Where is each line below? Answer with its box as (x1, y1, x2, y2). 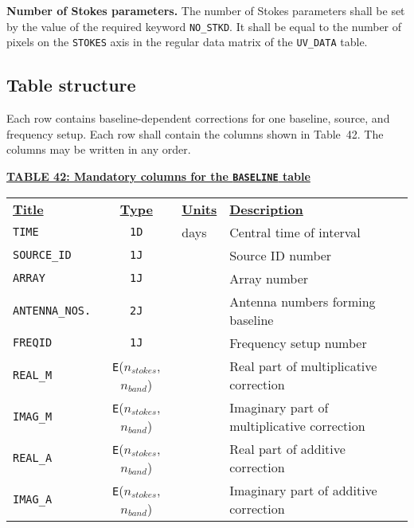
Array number (229, 268, 309, 287)
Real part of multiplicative (229, 356, 377, 375)
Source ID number (229, 245, 332, 264)
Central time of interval (229, 222, 361, 241)
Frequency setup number (229, 333, 367, 352)
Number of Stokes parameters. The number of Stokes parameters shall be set (6, 2, 405, 18)
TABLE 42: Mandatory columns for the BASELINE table (6, 167, 310, 184)
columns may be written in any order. (6, 141, 191, 158)
